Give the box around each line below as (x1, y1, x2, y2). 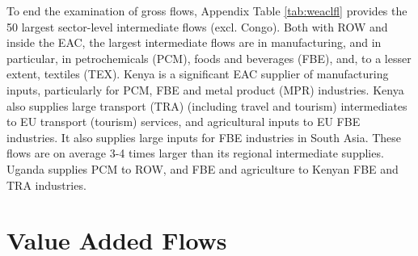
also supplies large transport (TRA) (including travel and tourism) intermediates (6, 97, 407, 114)
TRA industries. (6, 176, 87, 193)
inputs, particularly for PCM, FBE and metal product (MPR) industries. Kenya (6, 81, 404, 98)
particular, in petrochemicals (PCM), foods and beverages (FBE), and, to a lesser (6, 49, 412, 66)
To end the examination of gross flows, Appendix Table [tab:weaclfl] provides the (6, 2, 407, 19)
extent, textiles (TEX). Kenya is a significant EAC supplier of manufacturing (6, 65, 389, 82)
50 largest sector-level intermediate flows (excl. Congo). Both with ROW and (6, 18, 388, 35)
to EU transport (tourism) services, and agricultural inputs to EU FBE (6, 113, 361, 130)
